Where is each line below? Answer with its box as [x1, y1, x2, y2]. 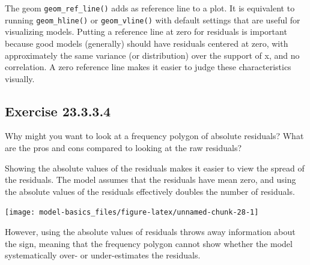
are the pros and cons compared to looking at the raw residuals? [5, 141, 242, 154]
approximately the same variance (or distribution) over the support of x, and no [5, 49, 300, 61]
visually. [5, 72, 35, 85]
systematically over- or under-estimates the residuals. [5, 249, 201, 261]
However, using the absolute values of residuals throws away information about [5, 225, 296, 238]
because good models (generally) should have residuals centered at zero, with [5, 37, 288, 49]
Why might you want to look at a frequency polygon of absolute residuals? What [5, 130, 304, 142]
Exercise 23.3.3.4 [5, 101, 111, 120]
